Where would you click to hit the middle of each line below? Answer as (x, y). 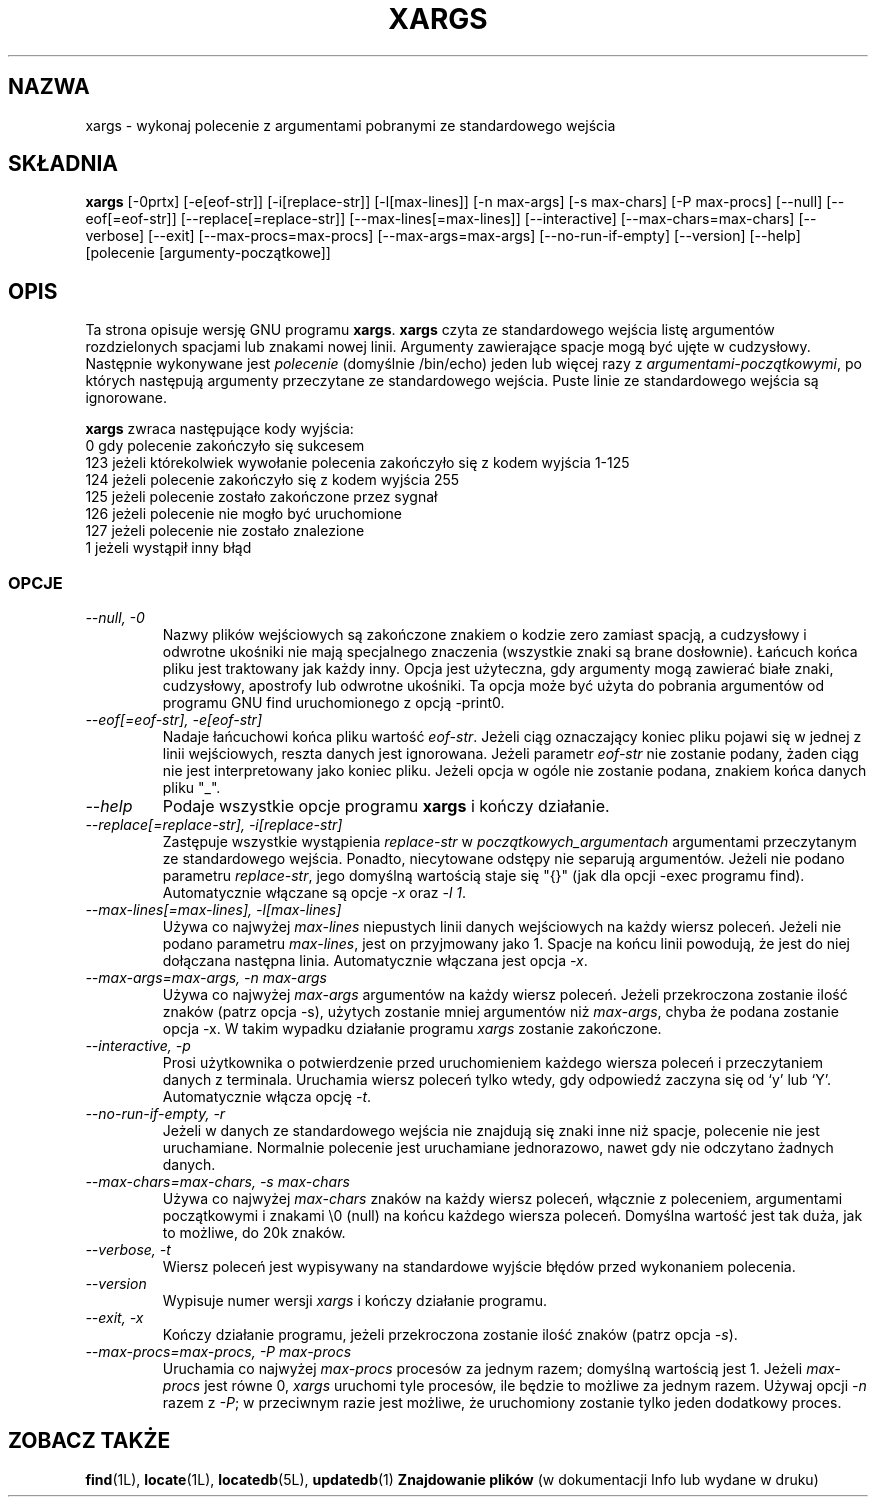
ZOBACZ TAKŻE (89, 1441)
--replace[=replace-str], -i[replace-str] (214, 825)
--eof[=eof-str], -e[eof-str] (173, 720)
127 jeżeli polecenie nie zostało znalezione (225, 531)
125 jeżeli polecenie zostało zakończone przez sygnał (261, 497)
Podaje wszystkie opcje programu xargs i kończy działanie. (386, 806)
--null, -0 (115, 618)
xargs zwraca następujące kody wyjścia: (219, 429)
